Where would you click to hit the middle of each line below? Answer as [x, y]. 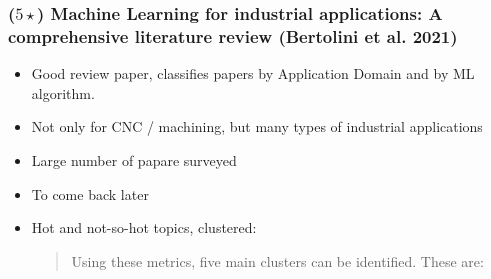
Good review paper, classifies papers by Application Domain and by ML [253, 73]
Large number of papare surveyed [134, 159]
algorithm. [63, 92]
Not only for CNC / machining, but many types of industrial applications [257, 126]
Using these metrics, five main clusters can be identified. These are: [277, 260]
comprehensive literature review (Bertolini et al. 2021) [233, 35]
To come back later [90, 193]
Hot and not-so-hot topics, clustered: [144, 227]
